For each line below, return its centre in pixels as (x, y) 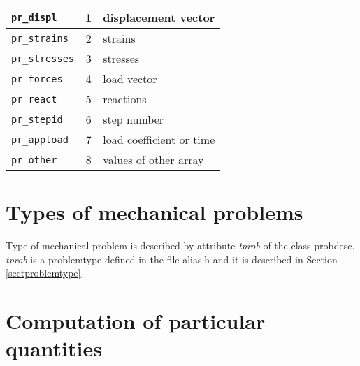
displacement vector (159, 17)
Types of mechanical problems (154, 212)
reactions (125, 99)
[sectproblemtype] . (45, 273)
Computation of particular (136, 321)
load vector (130, 79)
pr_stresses (43, 58)
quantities (54, 348)
